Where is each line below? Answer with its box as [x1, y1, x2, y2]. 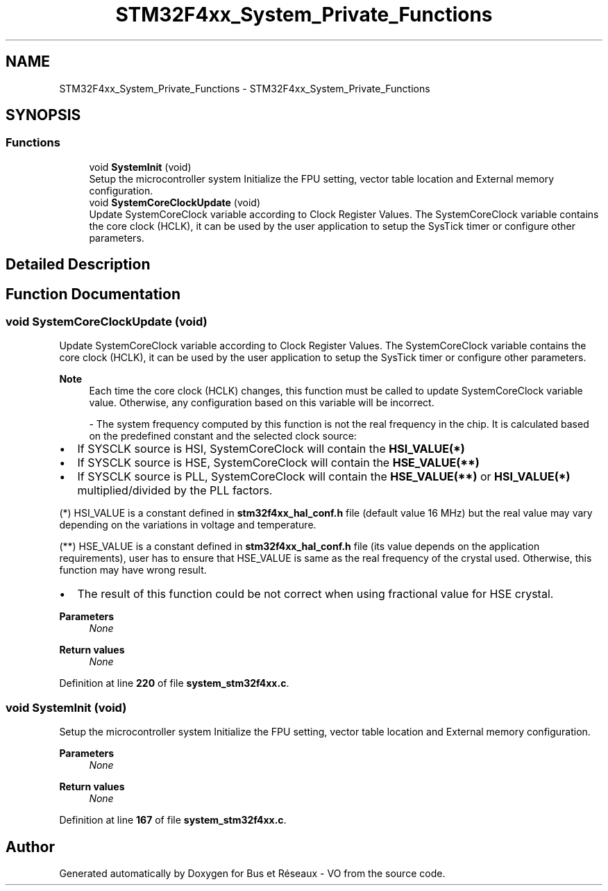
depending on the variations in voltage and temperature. [59, 519, 316, 531]
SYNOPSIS [6, 106, 81, 124]
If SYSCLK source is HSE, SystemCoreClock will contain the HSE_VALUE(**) [77, 456, 480, 470]
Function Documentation [6, 285, 180, 303]
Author [6, 838, 55, 856]
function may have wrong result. [59, 564, 207, 576]
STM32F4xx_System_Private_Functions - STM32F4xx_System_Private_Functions [59, 82, 430, 94]
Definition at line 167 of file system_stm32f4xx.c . [59, 814, 287, 826]
